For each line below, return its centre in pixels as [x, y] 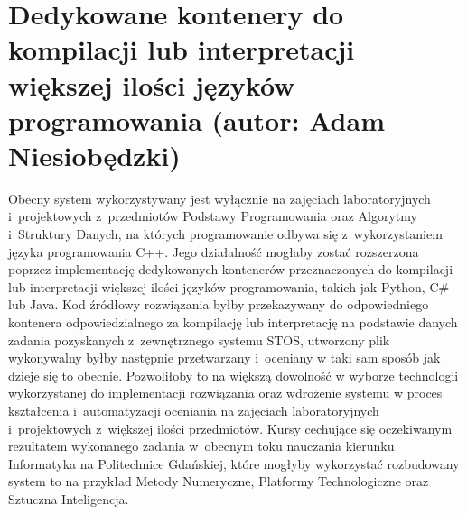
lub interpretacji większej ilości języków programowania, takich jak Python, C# [229, 286]
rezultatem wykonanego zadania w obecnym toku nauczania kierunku [201, 446]
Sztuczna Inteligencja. [69, 498]
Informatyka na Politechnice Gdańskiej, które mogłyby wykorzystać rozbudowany [234, 463]
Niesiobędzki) [94, 155]
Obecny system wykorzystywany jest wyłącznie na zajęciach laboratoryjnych [219, 198]
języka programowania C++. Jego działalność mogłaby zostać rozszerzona [214, 251]
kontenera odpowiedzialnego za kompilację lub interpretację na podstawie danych [233, 322]
